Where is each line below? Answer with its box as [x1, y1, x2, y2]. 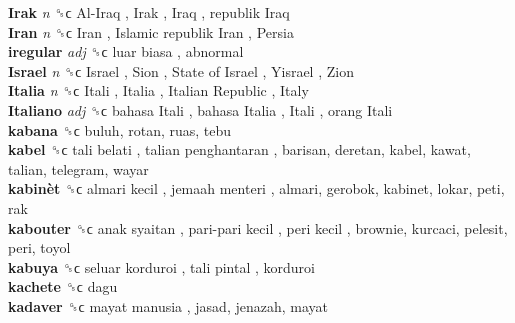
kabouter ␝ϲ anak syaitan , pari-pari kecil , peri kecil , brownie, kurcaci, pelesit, [8, 217, 508, 238]
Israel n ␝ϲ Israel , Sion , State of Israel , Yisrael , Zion [8, 60, 354, 81]
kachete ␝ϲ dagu [8, 276, 118, 297]
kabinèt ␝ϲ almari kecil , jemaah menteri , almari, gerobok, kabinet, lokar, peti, [8, 178, 505, 199]
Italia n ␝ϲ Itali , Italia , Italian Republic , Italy [8, 80, 309, 101]
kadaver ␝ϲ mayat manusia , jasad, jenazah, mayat [8, 295, 328, 316]
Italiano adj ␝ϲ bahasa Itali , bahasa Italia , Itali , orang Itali [8, 99, 393, 120]
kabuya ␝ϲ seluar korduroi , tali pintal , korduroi [8, 256, 315, 277]
